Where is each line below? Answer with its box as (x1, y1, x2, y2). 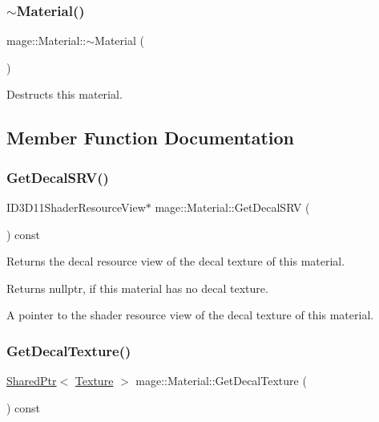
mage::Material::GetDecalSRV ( (155, 199, 310, 215)
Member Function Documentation (6, 125, 295, 150)
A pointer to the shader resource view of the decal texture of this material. (6, 306, 374, 323)
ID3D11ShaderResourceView (6, 199, 146, 215)
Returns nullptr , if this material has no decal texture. (6, 279, 268, 296)
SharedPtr (6, 372, 57, 389)
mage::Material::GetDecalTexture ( (135, 372, 307, 389)
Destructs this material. (6, 86, 123, 103)
